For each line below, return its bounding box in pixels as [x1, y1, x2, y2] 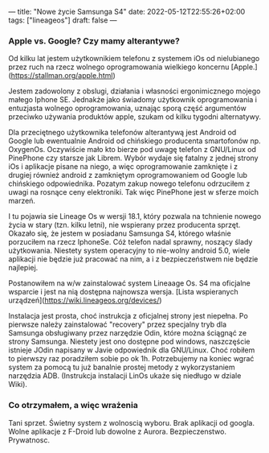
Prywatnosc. [8, 434, 51, 445]
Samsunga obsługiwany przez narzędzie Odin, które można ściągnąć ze [8, 328, 247, 338]
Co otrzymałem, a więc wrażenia [8, 400, 138, 411]
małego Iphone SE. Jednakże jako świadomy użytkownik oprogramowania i [8, 95, 257, 105]
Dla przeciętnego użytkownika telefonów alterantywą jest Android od [8, 128, 237, 138]
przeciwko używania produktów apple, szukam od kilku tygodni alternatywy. [8, 112, 261, 121]
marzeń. [8, 196, 36, 206]
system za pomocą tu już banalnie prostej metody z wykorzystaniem [8, 362, 235, 373]
